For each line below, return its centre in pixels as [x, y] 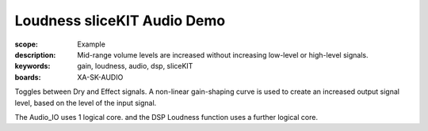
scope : [27, 44]
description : [35, 54]
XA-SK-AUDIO [100, 77]
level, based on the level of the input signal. [86, 103]
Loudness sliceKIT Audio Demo [120, 21]
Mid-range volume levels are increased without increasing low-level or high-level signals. [223, 54]
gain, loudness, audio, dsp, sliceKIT [135, 66]
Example [92, 44]
